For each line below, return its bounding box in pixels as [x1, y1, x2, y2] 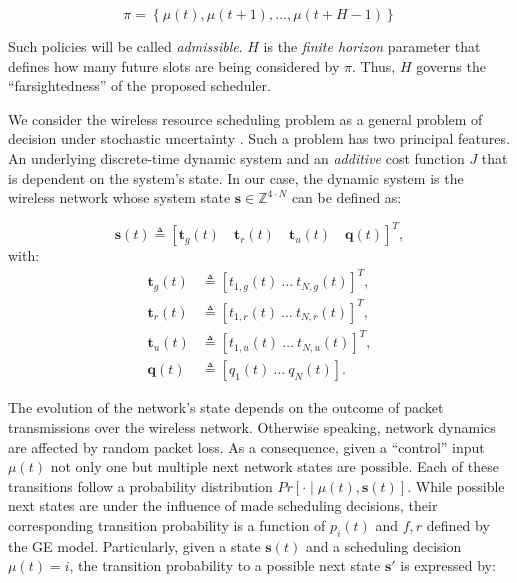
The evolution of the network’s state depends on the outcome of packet [8, 397, 444, 418]
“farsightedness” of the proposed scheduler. [8, 75, 272, 96]
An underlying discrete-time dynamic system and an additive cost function [8, 147, 465, 168]
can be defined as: [291, 187, 402, 208]
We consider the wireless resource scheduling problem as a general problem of [8, 108, 483, 129]
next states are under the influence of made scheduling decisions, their [8, 495, 438, 516]
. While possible [407, 475, 505, 496]
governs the [416, 55, 486, 76]
